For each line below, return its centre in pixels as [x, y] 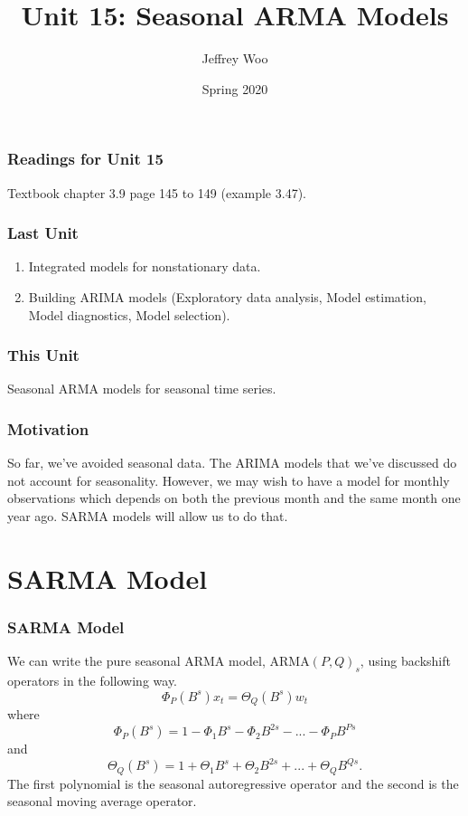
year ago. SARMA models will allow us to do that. [148, 516]
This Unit [43, 355]
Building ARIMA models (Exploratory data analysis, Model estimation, [227, 297]
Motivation [48, 428]
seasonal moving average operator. [102, 801]
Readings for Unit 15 [85, 159]
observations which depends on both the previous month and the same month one [234, 498]
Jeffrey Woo [235, 58]
